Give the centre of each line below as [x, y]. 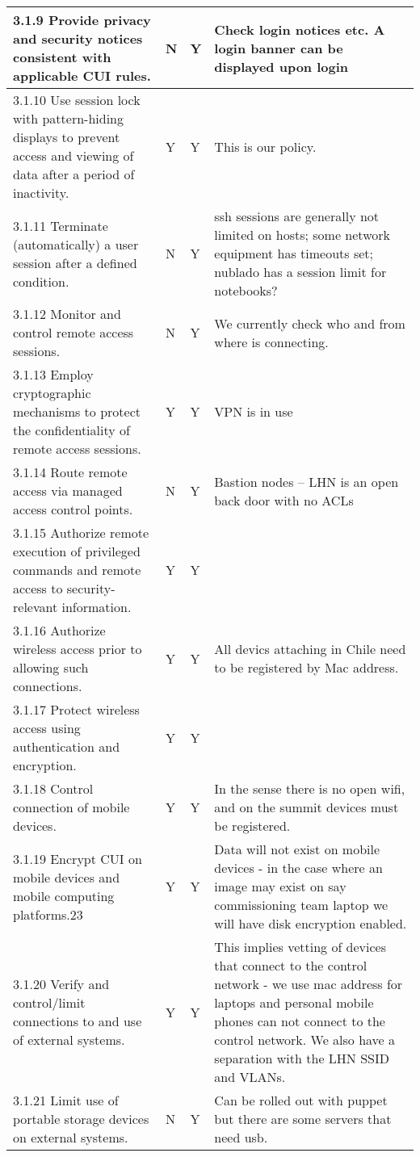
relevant [36, 607]
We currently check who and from [310, 323]
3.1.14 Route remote [70, 472]
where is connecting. [271, 342]
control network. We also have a [305, 1040]
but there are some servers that [303, 1119]
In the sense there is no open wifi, [310, 788]
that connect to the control [291, 965]
